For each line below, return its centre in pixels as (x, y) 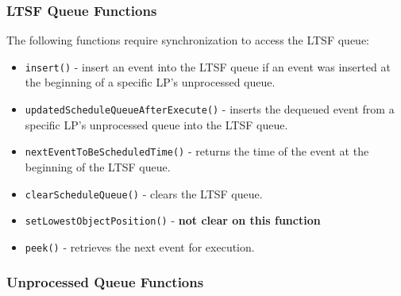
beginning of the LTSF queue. (98, 166)
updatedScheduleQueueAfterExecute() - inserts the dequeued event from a (210, 109)
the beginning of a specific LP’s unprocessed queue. (150, 82)
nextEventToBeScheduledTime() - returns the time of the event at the (197, 151)
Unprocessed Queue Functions (105, 282)
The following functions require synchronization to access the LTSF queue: (188, 40)
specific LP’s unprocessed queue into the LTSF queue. (156, 124)
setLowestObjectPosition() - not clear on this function (173, 220)
